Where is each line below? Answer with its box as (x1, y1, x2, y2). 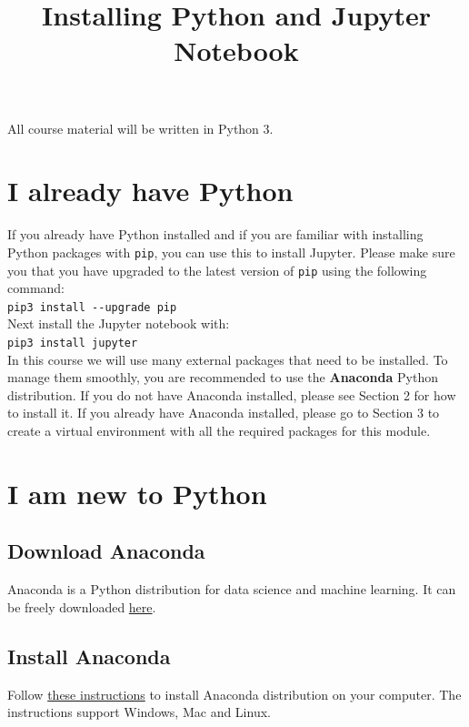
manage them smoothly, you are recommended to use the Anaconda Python (7, 368, 438, 387)
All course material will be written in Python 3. (7, 118, 274, 137)
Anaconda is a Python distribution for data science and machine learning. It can (7, 580, 456, 599)
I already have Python (7, 172, 294, 209)
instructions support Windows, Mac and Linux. (7, 702, 271, 722)
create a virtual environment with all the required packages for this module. (7, 421, 431, 440)
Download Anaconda (7, 537, 205, 565)
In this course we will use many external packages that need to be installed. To (7, 349, 448, 369)
